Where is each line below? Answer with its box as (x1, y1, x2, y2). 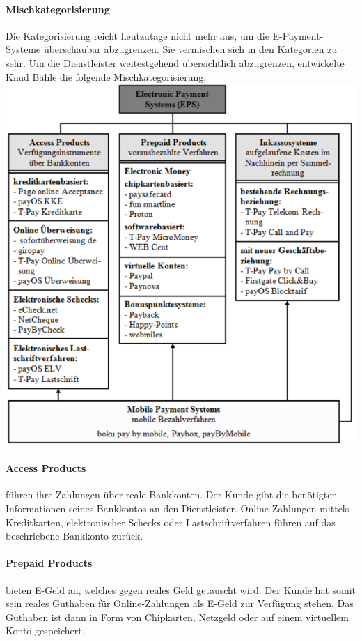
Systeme (6, 42, 41, 56)
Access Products (6, 461, 86, 475)
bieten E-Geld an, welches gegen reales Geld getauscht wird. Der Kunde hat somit (6, 582, 356, 597)
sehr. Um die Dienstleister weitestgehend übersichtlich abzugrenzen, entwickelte (6, 55, 345, 70)
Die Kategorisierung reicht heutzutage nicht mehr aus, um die (6, 28, 269, 43)
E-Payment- (272, 28, 324, 43)
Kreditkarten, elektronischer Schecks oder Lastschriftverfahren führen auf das (6, 514, 336, 529)
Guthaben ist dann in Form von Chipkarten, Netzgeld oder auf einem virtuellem (6, 609, 349, 624)
